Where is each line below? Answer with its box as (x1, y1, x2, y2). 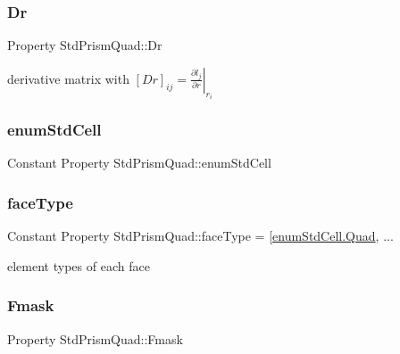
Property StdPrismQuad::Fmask (7, 329, 183, 348)
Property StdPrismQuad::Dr (7, 36, 162, 54)
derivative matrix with (7, 69, 129, 87)
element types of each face (7, 256, 150, 275)
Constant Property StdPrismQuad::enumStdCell (7, 153, 271, 172)
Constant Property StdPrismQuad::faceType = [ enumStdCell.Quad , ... (7, 226, 394, 245)
